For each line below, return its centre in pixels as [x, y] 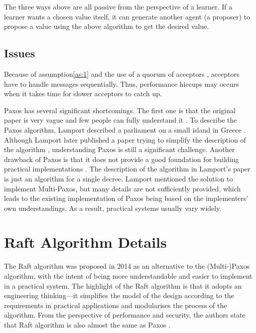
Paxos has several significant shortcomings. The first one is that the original [120, 110]
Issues [20, 53]
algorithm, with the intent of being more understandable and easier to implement [128, 276]
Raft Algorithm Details [85, 242]
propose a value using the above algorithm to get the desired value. [107, 26]
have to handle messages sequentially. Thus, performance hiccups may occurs [122, 83]
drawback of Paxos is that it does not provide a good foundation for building [122, 159]
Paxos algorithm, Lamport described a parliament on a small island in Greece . [125, 129]
